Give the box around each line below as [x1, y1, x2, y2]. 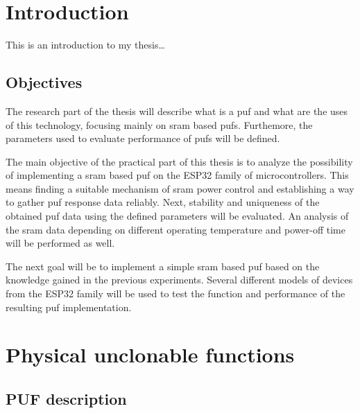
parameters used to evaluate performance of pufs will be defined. [6, 131, 280, 146]
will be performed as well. [6, 236, 115, 250]
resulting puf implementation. [6, 299, 132, 314]
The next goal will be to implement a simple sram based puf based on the [6, 258, 320, 273]
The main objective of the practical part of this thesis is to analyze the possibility [6, 154, 353, 168]
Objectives [6, 71, 83, 93]
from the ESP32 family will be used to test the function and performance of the [6, 286, 345, 301]
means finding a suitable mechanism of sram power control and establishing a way [6, 181, 354, 195]
